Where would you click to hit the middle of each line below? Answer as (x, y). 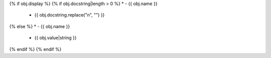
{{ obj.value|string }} (55, 38)
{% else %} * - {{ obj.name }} (40, 26)
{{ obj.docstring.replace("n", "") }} (70, 15)
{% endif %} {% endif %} (35, 49)
